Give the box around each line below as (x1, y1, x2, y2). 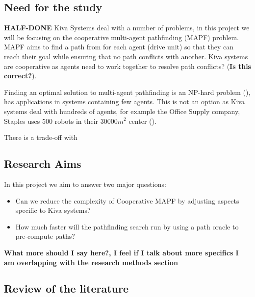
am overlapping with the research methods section (4, 257, 178, 267)
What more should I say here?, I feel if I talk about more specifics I (4, 247, 239, 257)
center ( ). (128, 115, 156, 126)
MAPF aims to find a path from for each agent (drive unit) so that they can (4, 42, 234, 52)
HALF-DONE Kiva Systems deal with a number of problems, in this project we (4, 23, 250, 33)
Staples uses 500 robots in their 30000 (4, 115, 118, 126)
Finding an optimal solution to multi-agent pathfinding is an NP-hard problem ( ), (4, 87, 251, 97)
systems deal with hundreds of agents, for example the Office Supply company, (4, 106, 240, 116)
